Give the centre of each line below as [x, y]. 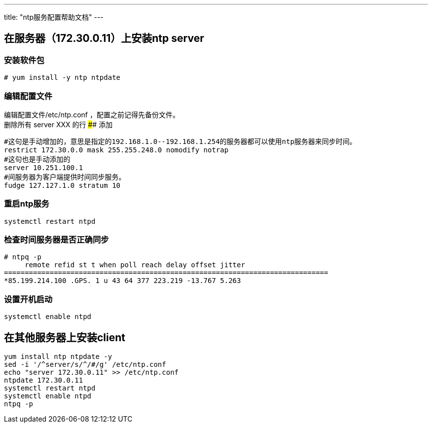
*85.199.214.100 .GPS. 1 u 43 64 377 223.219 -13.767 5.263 [123, 281]
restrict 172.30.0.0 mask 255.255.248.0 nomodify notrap [116, 150]
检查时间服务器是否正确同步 [56, 240]
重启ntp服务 [27, 204]
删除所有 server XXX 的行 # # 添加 [58, 124]
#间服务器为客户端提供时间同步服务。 [65, 177]
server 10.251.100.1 [44, 167]
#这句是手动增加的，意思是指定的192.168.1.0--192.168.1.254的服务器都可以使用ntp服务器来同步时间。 [180, 141]
